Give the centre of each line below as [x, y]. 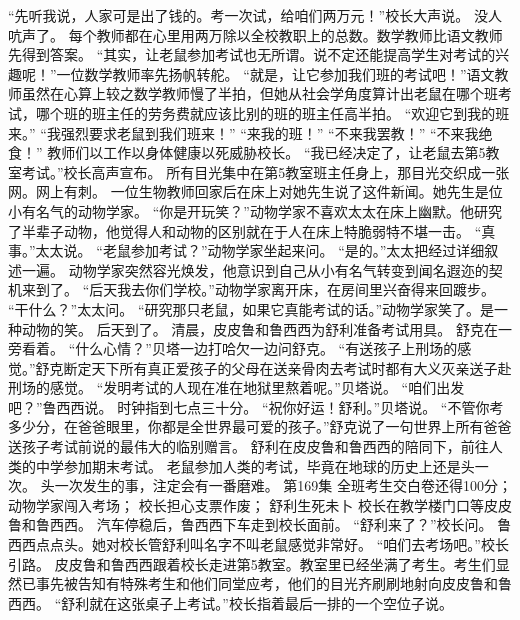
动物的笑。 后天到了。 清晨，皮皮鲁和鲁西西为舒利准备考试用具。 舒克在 [259, 328]
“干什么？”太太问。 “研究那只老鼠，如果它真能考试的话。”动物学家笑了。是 [251, 308]
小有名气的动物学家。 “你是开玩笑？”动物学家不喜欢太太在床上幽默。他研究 [255, 210]
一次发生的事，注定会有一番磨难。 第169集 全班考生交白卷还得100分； [283, 485]
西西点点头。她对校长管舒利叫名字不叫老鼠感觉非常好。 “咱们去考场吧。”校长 [258, 544]
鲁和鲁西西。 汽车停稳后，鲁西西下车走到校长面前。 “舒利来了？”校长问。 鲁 [260, 524]
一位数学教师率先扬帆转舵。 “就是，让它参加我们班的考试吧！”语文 [275, 73]
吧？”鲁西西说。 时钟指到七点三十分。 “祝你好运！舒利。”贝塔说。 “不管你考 [256, 406]
